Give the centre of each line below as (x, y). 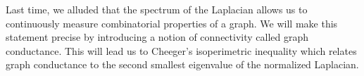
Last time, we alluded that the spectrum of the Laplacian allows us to (157, 9)
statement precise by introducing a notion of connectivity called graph (157, 37)
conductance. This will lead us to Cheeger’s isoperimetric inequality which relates (181, 50)
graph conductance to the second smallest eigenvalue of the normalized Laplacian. (182, 64)
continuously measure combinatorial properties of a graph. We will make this (172, 23)
